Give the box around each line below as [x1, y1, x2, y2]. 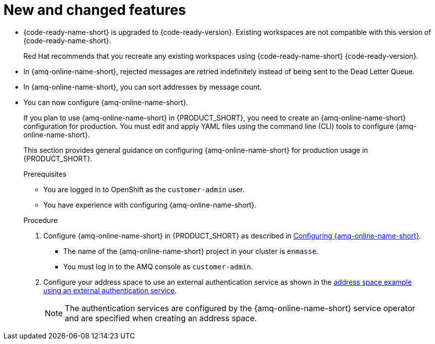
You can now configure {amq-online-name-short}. [23, 98, 188, 107]
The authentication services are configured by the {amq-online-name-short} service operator [65, 303, 416, 313]
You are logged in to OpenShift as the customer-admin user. [43, 185, 244, 194]
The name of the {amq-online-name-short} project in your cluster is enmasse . [63, 246, 319, 255]
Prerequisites [23, 169, 67, 178]
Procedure [23, 216, 58, 225]
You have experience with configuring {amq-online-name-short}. [43, 200, 257, 209]
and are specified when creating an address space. [65, 313, 257, 323]
